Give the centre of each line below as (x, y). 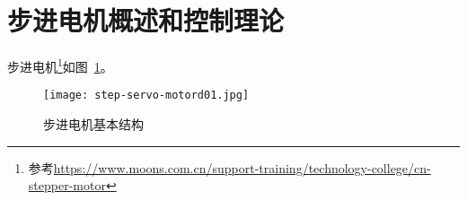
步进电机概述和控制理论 (146, 20)
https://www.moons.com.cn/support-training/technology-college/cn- (242, 167)
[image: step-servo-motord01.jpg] (146, 96)
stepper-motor (67, 185)
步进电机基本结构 (93, 124)
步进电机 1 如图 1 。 (60, 65)
